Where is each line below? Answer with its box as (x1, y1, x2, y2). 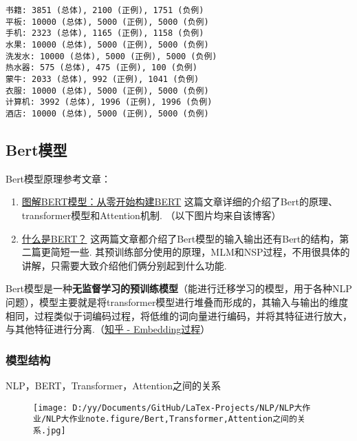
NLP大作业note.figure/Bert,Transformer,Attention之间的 (46, 414, 297, 424)
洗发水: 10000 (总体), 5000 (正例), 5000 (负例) (6, 51, 217, 61)
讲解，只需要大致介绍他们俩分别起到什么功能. (21, 258, 227, 272)
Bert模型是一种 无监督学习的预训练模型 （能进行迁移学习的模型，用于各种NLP (6, 281, 352, 296)
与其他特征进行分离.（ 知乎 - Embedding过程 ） (6, 322, 210, 336)
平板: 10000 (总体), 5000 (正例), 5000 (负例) (6, 17, 209, 27)
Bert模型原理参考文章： (6, 171, 111, 185)
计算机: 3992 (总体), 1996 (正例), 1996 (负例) (6, 97, 213, 107)
